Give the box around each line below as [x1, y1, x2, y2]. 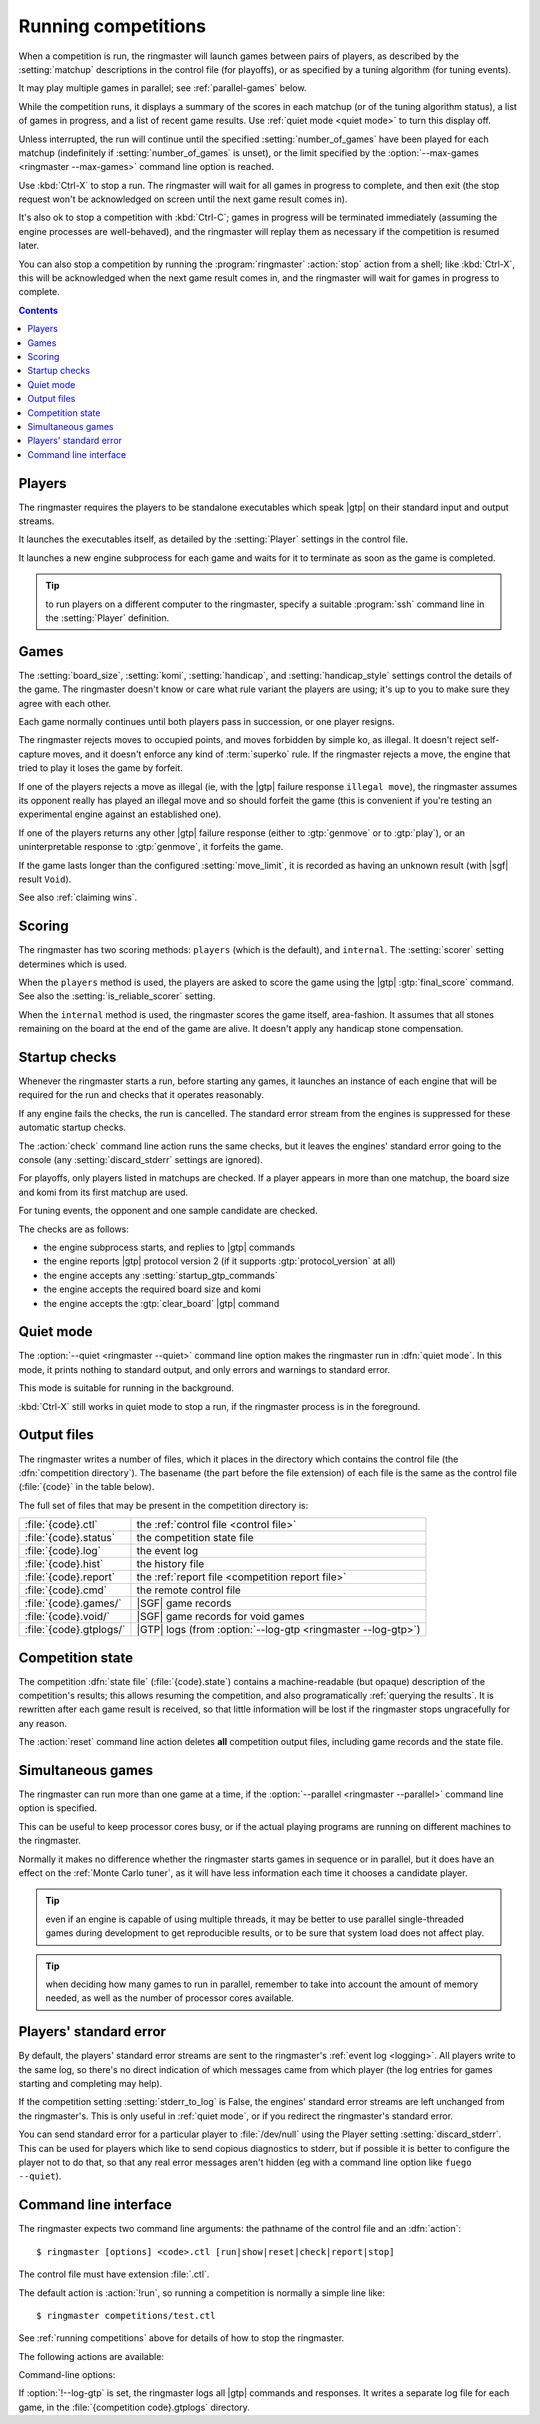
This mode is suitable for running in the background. [18, 1382, 235, 1394]
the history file [136, 1557, 205, 1571]
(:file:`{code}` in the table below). [18, 1481, 155, 1493]
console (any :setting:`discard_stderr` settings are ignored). [18, 1154, 264, 1166]
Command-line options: [18, 2369, 116, 2381]
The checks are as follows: [18, 1223, 130, 1235]
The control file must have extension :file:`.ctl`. [18, 2268, 210, 2280]
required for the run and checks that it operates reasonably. [18, 1089, 265, 1101]
